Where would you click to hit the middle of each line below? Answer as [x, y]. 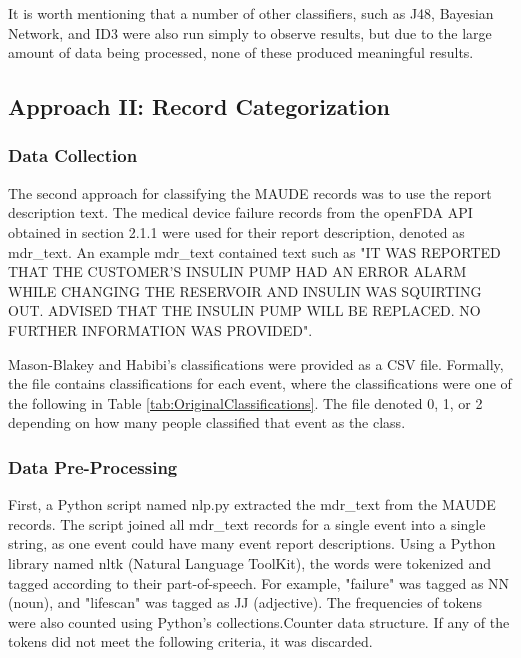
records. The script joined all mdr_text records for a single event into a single [247, 523]
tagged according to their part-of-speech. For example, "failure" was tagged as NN [259, 582]
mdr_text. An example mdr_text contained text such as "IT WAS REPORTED [254, 251]
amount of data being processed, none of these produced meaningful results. [241, 52]
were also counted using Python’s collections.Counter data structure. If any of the [259, 621]
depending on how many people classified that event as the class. [207, 422]
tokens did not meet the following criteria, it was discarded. [190, 641]
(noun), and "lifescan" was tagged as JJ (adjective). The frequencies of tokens [245, 602]
